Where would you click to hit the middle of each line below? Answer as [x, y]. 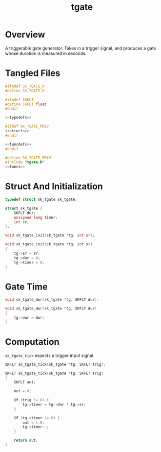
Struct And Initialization [54, 186]
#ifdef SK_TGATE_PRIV [27, 126]
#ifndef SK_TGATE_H [25, 86]
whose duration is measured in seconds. [46, 53]
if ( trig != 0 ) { [31, 400]
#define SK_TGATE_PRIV [28, 158]
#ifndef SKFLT [20, 99]
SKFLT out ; [25, 382]
